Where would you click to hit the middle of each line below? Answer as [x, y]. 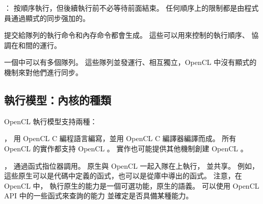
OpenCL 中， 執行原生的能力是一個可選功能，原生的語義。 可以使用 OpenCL [132, 185]
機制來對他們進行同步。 [43, 72]
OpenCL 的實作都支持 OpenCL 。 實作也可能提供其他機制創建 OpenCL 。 [126, 148]
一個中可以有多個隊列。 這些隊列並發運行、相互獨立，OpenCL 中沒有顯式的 [130, 62]
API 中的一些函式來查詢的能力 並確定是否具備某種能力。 [99, 196]
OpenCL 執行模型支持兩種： [51, 121]
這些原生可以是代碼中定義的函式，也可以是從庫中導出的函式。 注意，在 [123, 176]
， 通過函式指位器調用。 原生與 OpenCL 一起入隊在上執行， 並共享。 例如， [131, 165]
